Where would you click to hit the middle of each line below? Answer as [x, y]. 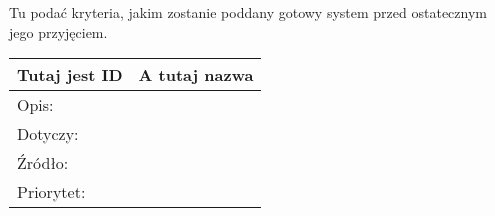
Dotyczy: [48, 134]
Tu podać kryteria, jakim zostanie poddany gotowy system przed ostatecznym [248, 12]
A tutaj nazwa [196, 75]
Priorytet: [51, 192]
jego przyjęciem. [58, 31]
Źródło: [43, 163]
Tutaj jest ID [70, 75]
